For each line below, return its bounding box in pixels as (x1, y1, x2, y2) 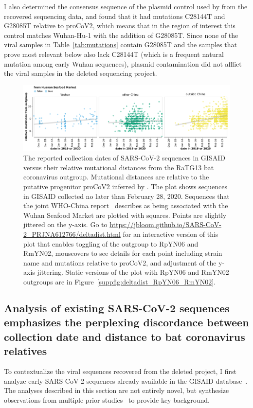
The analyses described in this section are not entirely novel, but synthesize (4, 385, 229, 395)
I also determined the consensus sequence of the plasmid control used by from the (4, 1, 248, 11)
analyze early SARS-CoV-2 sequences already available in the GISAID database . (4, 375, 248, 386)
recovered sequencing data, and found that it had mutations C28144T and (4, 11, 225, 21)
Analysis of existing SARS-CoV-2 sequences (4, 300, 230, 315)
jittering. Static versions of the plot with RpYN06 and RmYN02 (37, 267, 229, 277)
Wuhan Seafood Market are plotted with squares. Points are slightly (23, 210, 227, 220)
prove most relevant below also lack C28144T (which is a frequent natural (4, 49, 224, 59)
